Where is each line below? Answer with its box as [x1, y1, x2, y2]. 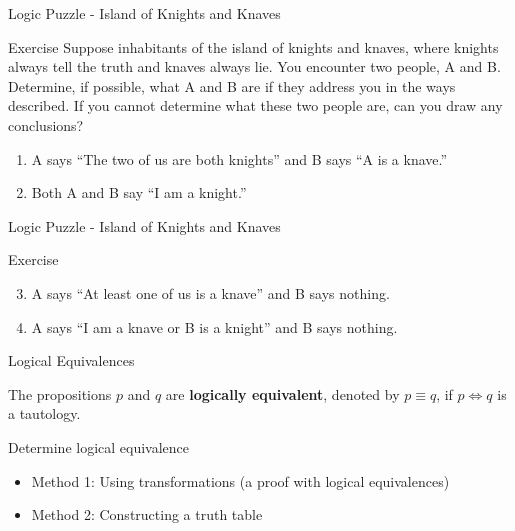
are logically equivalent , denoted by [165, 383, 400, 404]
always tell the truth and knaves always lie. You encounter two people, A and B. [8, 56, 501, 77]
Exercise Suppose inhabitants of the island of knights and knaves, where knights [8, 36, 499, 57]
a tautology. [8, 403, 81, 424]
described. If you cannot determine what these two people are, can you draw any [8, 95, 503, 116]
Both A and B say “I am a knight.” [31, 182, 247, 203]
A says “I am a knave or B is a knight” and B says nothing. [31, 316, 398, 337]
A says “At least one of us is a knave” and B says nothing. [31, 282, 390, 303]
